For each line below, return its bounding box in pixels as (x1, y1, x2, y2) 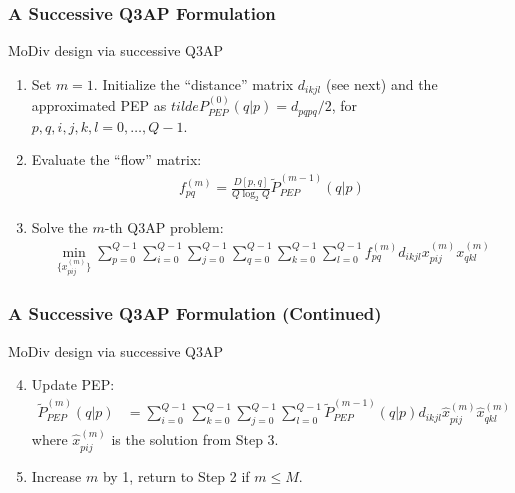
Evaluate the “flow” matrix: (31, 149, 202, 170)
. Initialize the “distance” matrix (93, 73, 294, 94)
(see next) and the (325, 73, 438, 94)
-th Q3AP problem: (104, 217, 224, 238)
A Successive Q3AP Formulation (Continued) (8, 301, 382, 326)
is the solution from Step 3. (111, 429, 279, 450)
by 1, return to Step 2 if (102, 465, 250, 486)
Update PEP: (31, 374, 115, 395)
